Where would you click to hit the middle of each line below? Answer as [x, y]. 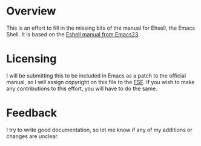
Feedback [32, 113]
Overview [31, 11]
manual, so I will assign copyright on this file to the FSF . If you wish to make [100, 82]
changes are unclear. [33, 136]
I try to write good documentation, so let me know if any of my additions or [99, 130]
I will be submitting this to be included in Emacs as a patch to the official [96, 75]
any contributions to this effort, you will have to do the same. [82, 88]
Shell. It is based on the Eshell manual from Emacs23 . [73, 34]
